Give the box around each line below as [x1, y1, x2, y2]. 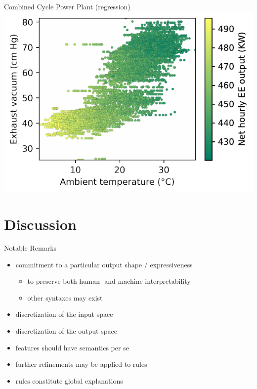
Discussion [4, 214, 77, 234]
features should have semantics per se [15, 342, 129, 352]
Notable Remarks [4, 243, 57, 253]
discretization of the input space [15, 309, 113, 319]
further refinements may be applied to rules [15, 359, 147, 369]
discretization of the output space [15, 326, 117, 336]
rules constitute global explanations [15, 375, 123, 386]
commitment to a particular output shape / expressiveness [15, 259, 193, 269]
